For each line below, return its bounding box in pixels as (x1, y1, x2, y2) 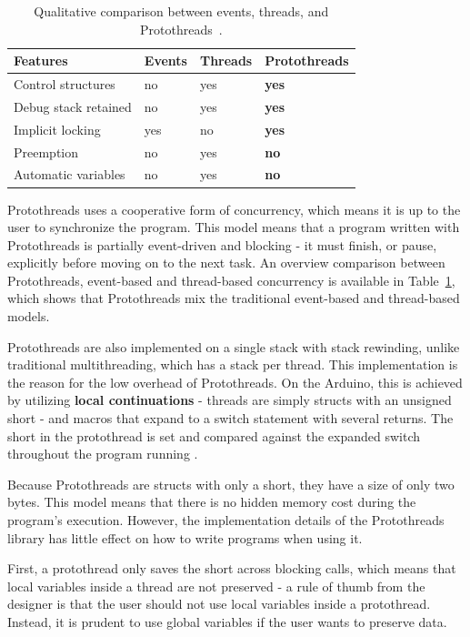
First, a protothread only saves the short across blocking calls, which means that (7, 559, 456, 578)
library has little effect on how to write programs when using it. (7, 528, 363, 547)
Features (14, 51, 68, 70)
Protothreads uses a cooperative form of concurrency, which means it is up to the (7, 199, 461, 218)
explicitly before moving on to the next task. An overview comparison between (7, 253, 445, 272)
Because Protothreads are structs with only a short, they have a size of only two (7, 474, 455, 493)
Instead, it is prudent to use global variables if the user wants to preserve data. (7, 612, 447, 631)
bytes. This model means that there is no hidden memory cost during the (7, 492, 416, 511)
